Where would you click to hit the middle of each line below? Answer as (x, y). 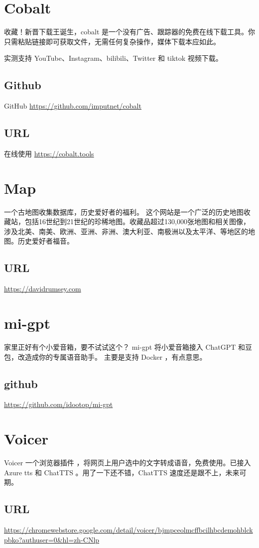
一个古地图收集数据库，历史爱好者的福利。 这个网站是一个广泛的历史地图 (124, 211)
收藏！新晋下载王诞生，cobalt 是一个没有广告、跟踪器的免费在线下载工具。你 (129, 32)
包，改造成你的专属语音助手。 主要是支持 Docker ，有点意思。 (105, 356)
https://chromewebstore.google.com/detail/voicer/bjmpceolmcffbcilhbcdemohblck (129, 530)
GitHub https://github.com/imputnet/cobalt (73, 106)
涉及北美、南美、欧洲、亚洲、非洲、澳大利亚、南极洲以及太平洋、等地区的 (126, 231)
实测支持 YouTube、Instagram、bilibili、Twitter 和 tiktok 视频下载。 (113, 58)
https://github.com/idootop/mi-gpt (59, 404)
